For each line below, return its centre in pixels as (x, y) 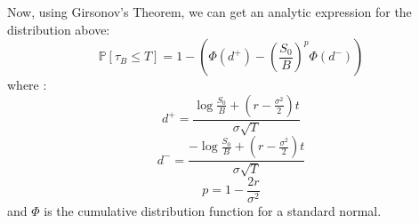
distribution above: (59, 29)
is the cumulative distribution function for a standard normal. (213, 210)
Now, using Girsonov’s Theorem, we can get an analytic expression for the (209, 12)
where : (27, 85)
